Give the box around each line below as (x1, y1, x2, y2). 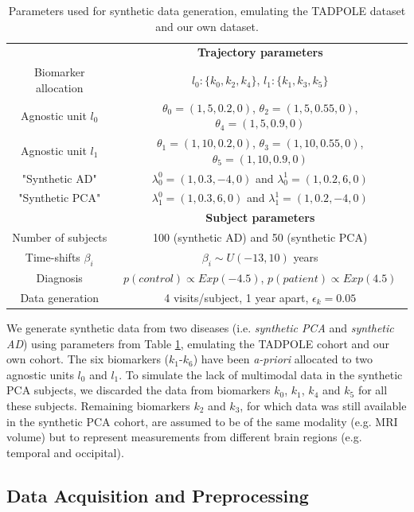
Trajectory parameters (197, 44, 323, 60)
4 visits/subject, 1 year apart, (164, 289, 309, 305)
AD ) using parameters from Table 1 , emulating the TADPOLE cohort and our (6, 335, 390, 351)
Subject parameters (205, 209, 315, 226)
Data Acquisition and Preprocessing (6, 483, 309, 507)
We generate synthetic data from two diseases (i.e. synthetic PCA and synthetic (6, 319, 394, 336)
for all (357, 382, 388, 398)
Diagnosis (36, 270, 83, 286)
